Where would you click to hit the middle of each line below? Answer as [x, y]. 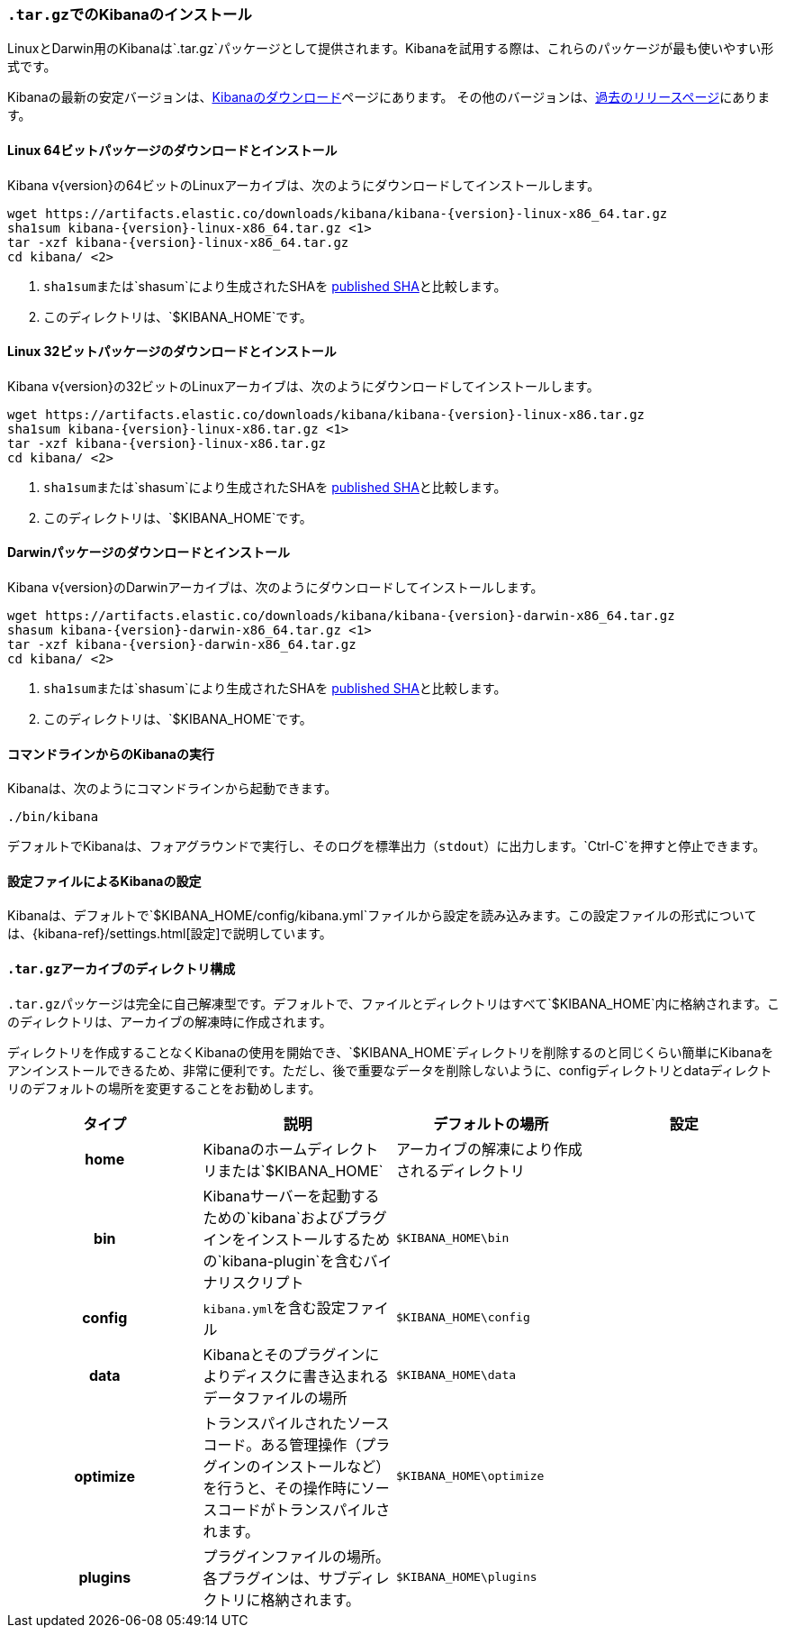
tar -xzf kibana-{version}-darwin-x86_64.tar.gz [182, 645]
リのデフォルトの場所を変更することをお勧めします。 [164, 1088]
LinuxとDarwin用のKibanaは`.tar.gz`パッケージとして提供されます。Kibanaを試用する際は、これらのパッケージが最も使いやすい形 [391, 49]
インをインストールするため [297, 1239]
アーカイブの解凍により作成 [489, 1149]
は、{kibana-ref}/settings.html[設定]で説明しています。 [170, 934]
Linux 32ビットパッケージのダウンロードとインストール [172, 352]
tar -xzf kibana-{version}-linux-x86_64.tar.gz [178, 242]
